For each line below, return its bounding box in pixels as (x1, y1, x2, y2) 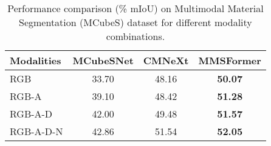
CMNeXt (143, 53, 189, 67)
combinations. (106, 29, 165, 43)
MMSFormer (198, 53, 261, 67)
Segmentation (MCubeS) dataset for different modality (19, 15, 252, 29)
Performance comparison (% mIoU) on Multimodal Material (7, 1, 264, 15)
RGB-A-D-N (10, 124, 63, 138)
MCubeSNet (72, 53, 134, 67)
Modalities (10, 53, 61, 67)
